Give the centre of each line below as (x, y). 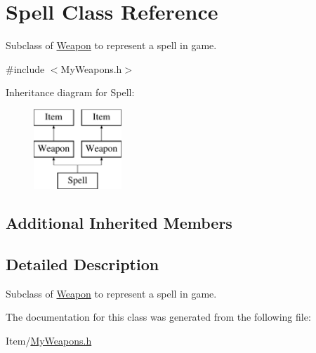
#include (25, 68)
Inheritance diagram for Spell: (70, 92)
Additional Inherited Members (119, 223)
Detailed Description (83, 264)
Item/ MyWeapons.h (49, 341)
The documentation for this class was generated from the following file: (158, 317)
